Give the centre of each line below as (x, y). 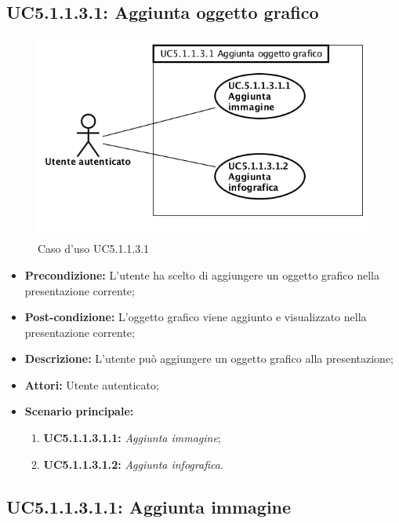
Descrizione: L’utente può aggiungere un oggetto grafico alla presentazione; (209, 358)
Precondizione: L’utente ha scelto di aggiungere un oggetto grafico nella (202, 274)
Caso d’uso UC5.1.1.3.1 (94, 249)
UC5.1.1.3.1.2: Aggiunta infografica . (133, 464)
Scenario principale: (79, 411)
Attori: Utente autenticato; (92, 384)
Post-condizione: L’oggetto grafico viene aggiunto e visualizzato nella (196, 317)
